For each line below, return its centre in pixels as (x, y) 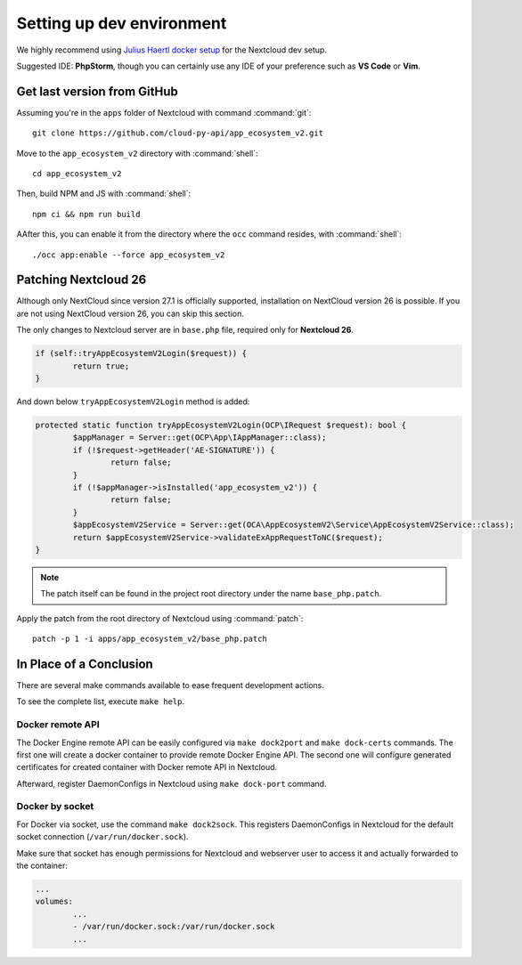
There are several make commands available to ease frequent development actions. (170, 685)
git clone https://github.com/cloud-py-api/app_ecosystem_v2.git (178, 133)
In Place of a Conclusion (85, 664)
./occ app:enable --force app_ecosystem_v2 (129, 255)
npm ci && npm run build (86, 214)
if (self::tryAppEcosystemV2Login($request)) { (141, 353)
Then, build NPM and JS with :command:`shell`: (104, 194)
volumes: (54, 902)
